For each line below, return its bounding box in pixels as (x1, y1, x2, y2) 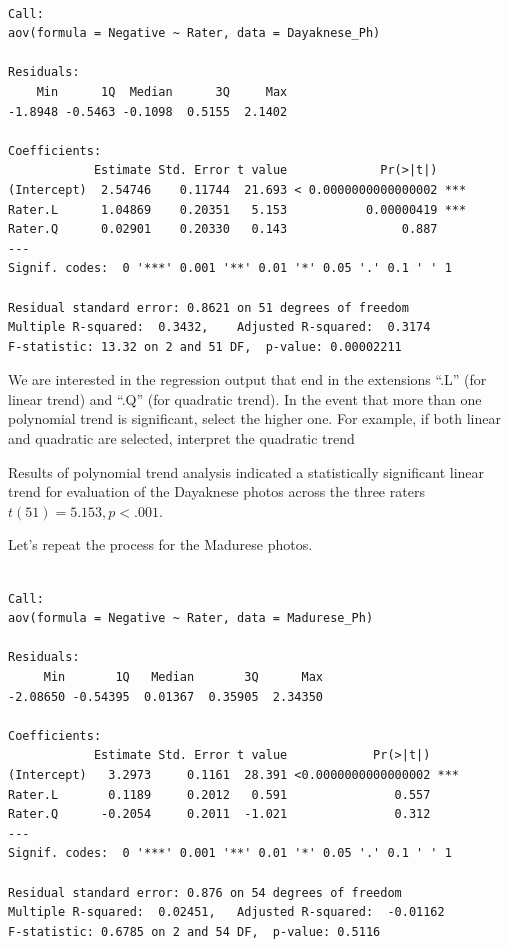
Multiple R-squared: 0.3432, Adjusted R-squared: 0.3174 (8, 320, 431, 335)
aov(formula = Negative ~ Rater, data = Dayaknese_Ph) (8, 26, 381, 41)
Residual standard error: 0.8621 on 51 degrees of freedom (8, 300, 409, 315)
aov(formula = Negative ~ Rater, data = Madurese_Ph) (8, 611, 374, 626)
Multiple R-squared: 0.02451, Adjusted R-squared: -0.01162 (8, 905, 445, 920)
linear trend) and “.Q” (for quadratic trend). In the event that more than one (8, 388, 482, 409)
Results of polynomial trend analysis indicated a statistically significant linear (8, 461, 485, 482)
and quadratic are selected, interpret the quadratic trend (8, 428, 355, 449)
